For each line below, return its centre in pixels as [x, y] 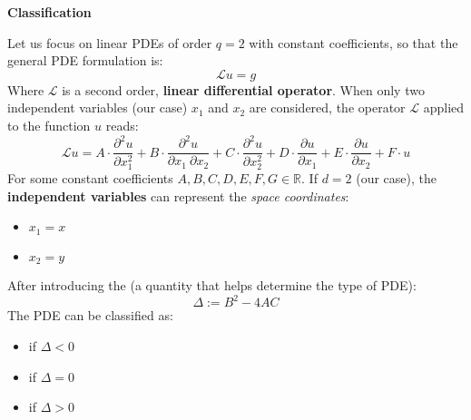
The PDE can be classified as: [90, 315]
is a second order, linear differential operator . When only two [243, 89]
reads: [122, 125]
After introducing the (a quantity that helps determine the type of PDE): [212, 285]
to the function [49, 125]
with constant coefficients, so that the [353, 42]
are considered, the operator [327, 107]
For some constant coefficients [90, 178]
